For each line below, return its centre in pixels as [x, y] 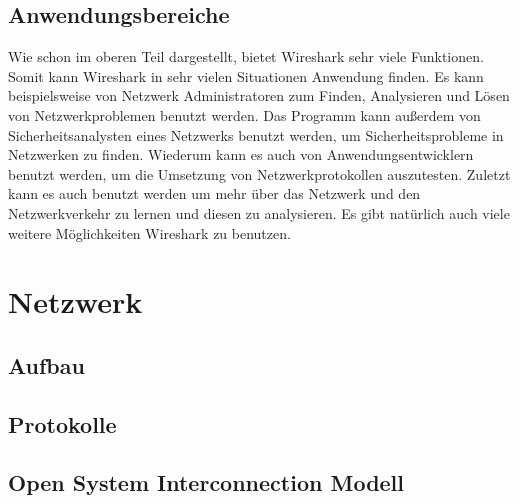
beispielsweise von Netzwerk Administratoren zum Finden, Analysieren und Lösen [259, 95]
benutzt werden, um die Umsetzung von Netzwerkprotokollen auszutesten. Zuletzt [259, 173]
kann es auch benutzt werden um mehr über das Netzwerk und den [214, 193]
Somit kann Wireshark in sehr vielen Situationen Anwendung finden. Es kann [246, 75]
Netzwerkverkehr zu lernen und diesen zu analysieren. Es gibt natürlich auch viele [259, 212]
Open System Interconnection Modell [206, 482]
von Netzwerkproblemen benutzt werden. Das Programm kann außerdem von [244, 114]
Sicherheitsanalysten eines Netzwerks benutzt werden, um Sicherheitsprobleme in [256, 134]
